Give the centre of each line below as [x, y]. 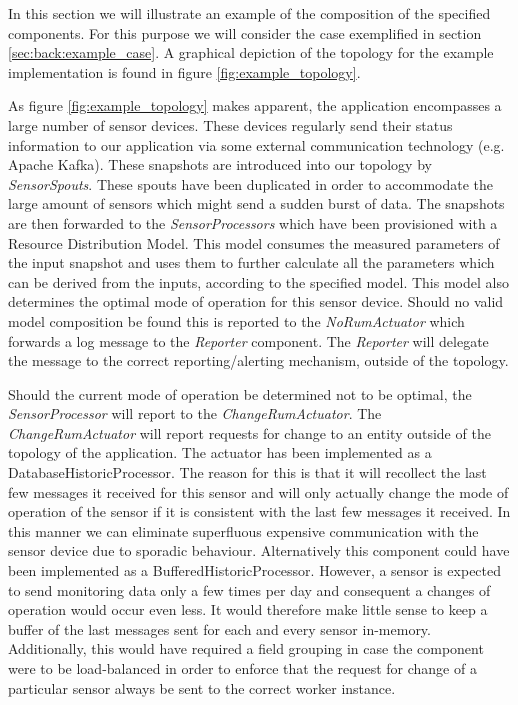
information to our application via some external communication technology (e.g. [256, 144]
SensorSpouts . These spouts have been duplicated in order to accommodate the [251, 183]
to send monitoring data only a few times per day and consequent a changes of [249, 589]
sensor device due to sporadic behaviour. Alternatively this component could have [259, 550]
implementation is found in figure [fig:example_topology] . [184, 71]
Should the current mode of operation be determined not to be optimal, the [240, 393]
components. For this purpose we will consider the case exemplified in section [245, 32]
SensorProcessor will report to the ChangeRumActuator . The [195, 413]
